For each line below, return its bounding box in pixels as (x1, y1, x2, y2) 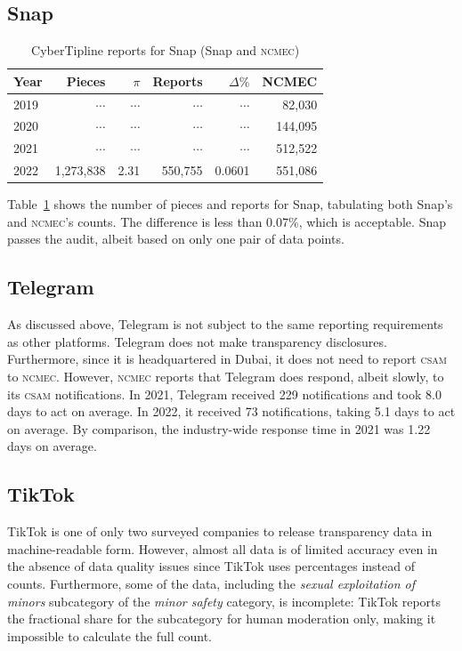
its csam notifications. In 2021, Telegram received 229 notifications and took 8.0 (7, 384, 442, 403)
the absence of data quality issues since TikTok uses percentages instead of (7, 557, 416, 575)
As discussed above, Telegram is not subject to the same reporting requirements (7, 315, 443, 334)
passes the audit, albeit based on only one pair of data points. (7, 229, 344, 248)
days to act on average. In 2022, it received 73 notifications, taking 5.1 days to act (7, 402, 456, 421)
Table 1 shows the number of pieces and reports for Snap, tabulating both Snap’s (7, 195, 453, 213)
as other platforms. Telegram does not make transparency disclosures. (7, 332, 387, 350)
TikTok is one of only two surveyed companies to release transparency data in (7, 522, 433, 541)
